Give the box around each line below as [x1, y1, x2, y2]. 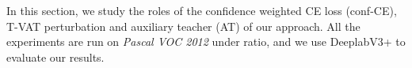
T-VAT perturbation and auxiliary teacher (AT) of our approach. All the [6, 17, 360, 34]
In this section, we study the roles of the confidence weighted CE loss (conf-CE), [6, 2, 397, 18]
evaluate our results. [6, 48, 105, 65]
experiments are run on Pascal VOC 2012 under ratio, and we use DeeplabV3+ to [6, 33, 406, 50]
